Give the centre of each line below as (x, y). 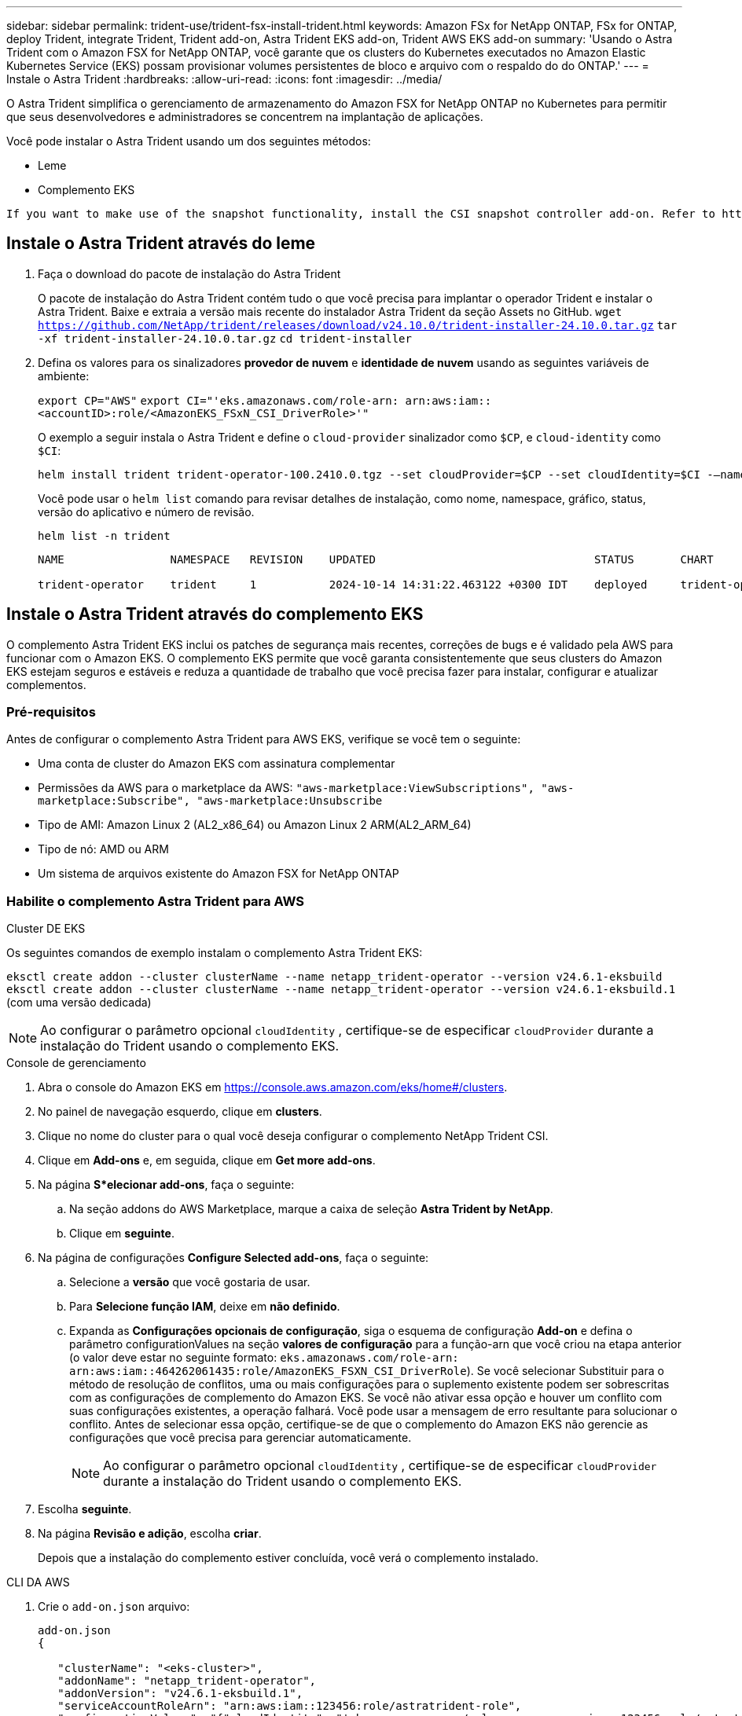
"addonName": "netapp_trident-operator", (187, 1681)
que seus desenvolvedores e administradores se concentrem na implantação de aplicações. (245, 117)
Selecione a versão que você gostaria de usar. (190, 1282)
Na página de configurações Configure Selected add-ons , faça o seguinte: (233, 1258)
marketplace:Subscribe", (114, 801)
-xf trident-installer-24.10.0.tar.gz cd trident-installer (225, 338)
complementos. (46, 684)
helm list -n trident (104, 535)
